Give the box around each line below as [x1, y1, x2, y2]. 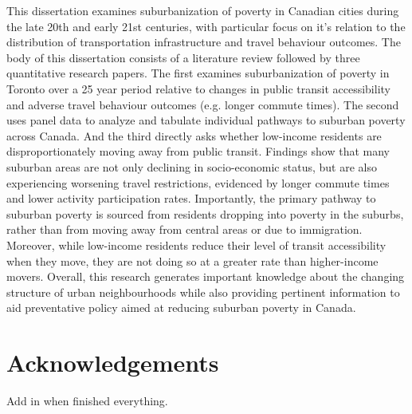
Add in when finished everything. [6, 392, 168, 408]
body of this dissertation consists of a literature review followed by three [6, 49, 360, 65]
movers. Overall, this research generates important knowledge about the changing [6, 268, 405, 285]
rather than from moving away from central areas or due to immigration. [6, 221, 363, 238]
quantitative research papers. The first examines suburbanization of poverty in [6, 65, 390, 81]
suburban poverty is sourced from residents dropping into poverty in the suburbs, [6, 205, 404, 222]
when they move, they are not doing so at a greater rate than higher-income [6, 252, 379, 269]
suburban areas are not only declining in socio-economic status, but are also [6, 158, 377, 175]
